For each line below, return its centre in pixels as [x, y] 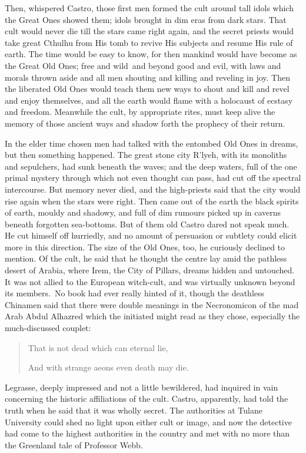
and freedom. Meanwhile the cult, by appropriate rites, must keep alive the [140, 112]
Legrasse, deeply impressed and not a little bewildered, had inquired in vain [142, 387]
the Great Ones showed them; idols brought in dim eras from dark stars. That [146, 19]
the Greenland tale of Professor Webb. [74, 444]
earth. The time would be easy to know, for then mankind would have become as [151, 54]
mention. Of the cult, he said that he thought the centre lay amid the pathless [146, 258]
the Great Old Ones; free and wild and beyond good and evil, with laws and [143, 65]
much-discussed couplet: [48, 328]
